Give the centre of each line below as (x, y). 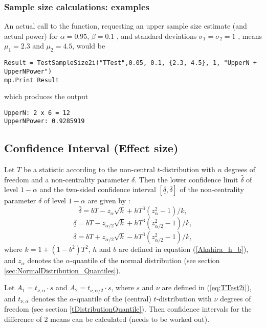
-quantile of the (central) (113, 298)
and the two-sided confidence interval (98, 189)
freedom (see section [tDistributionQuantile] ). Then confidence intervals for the (128, 309)
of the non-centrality (212, 189)
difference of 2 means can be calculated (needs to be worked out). (107, 319)
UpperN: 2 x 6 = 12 (37, 113)
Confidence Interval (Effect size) (91, 148)
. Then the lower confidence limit (186, 179)
